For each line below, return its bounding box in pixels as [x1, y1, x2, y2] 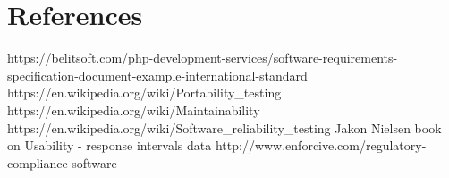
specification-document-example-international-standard [7, 65, 308, 84]
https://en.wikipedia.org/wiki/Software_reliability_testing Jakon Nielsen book [7, 118, 442, 137]
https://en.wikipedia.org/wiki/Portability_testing [7, 83, 282, 102]
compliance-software [7, 153, 117, 172]
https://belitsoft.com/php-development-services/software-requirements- [7, 48, 398, 67]
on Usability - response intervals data [7, 136, 212, 155]
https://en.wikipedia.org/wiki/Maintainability [7, 100, 260, 119]
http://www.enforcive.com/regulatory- [215, 136, 427, 155]
